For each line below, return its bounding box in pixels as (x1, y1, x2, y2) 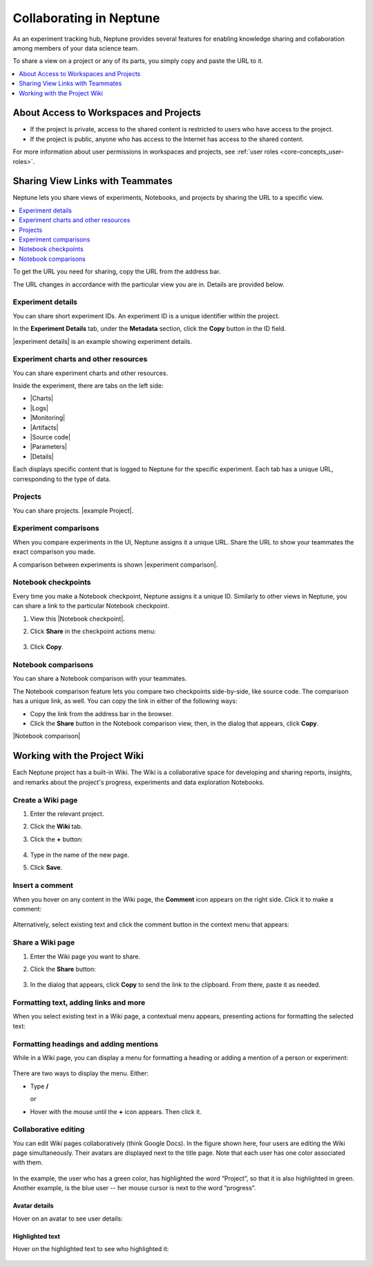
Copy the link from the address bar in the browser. (30, 709, 173, 718)
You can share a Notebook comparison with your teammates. (12, 675, 187, 683)
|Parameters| (30, 443, 67, 451)
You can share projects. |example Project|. (12, 506, 134, 515)
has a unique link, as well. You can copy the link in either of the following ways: (12, 697, 238, 705)
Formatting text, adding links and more (12, 998, 146, 1008)
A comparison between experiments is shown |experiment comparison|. (12, 560, 218, 569)
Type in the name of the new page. (30, 851, 130, 859)
